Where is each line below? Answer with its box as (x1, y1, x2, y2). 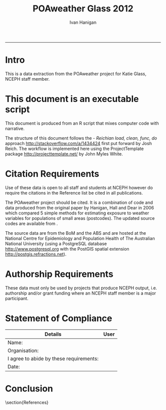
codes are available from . (5, 220, 58, 226)
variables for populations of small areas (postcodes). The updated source (5, 215, 155, 221)
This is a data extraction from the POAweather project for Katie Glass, (5, 70, 147, 77)
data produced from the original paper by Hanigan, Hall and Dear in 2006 (5, 205, 154, 210)
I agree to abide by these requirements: (7, 355, 99, 362)
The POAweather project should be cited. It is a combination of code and (5, 199, 153, 205)
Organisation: (7, 347, 39, 354)
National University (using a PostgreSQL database (5, 241, 107, 247)
